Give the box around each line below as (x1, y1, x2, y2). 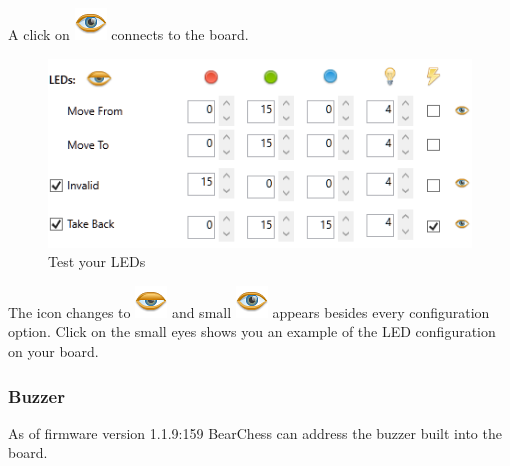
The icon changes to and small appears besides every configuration (8, 301, 490, 322)
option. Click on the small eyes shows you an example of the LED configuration (8, 321, 496, 342)
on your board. (8, 341, 99, 362)
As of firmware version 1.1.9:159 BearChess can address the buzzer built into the (8, 422, 502, 443)
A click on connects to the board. (8, 24, 249, 44)
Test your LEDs (48, 251, 146, 272)
